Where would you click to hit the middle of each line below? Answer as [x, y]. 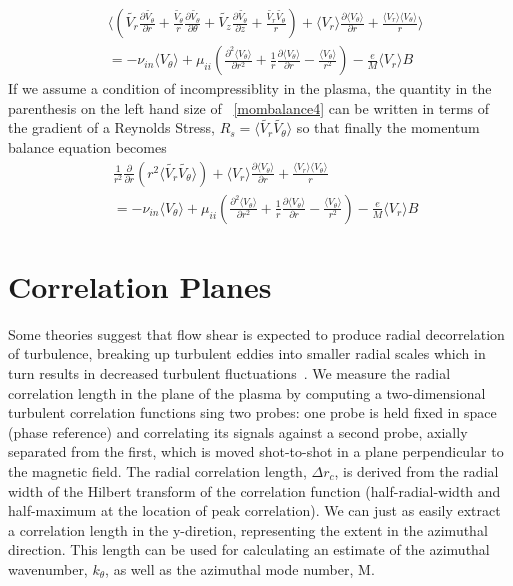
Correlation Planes [140, 285]
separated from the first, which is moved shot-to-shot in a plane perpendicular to [256, 451]
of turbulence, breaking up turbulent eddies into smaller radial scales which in [247, 353]
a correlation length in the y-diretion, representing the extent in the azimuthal [248, 529]
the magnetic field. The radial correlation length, [157, 471]
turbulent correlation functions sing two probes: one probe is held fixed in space [252, 412]
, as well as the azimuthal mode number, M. [240, 568]
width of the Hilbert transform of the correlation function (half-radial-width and [254, 490]
